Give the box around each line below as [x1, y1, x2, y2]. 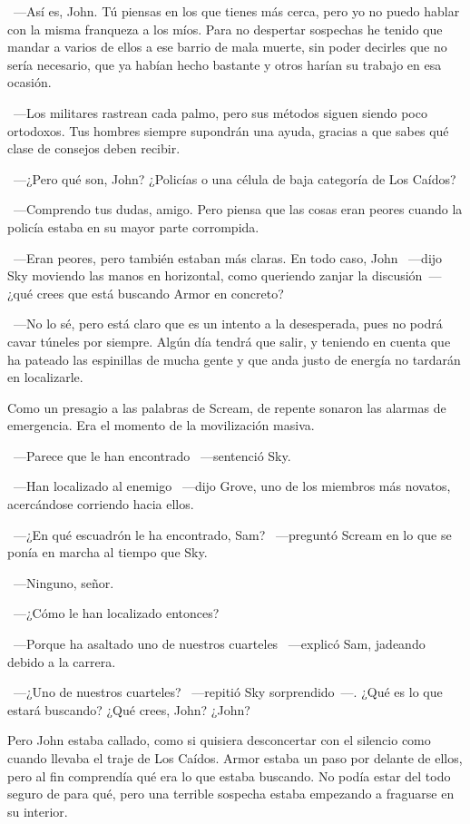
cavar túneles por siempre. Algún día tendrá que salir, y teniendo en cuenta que [7, 331, 451, 350]
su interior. [7, 801, 68, 820]
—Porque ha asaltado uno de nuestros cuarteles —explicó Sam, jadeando [13, 634, 426, 653]
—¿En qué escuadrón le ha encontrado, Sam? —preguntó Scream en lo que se [13, 525, 452, 544]
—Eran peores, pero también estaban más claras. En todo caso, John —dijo [13, 248, 443, 267]
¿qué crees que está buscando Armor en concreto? [7, 283, 284, 302]
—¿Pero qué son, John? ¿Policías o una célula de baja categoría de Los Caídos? [13, 169, 456, 188]
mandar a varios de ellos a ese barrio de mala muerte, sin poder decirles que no [7, 37, 447, 56]
